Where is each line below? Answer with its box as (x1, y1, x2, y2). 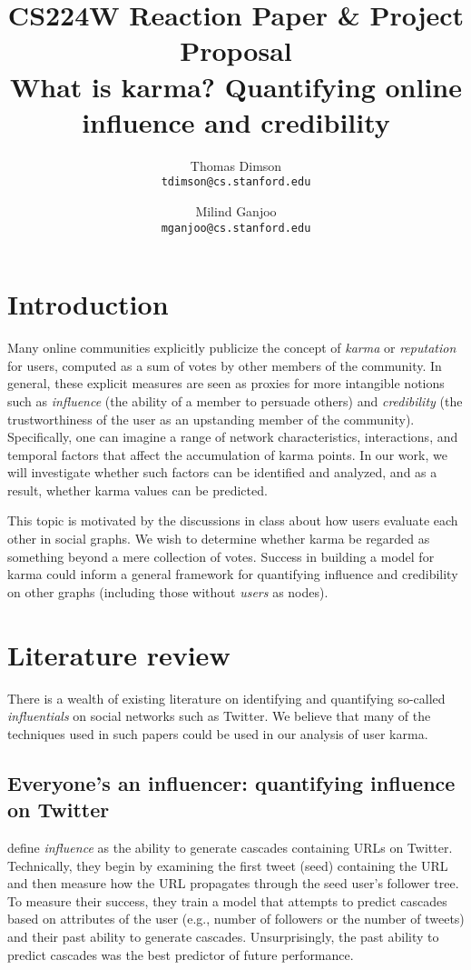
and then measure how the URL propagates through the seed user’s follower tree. (7, 874, 459, 893)
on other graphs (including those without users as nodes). (7, 582, 329, 601)
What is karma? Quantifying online (10, 67, 462, 105)
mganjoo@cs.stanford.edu (161, 221, 311, 235)
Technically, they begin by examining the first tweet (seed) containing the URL (7, 855, 448, 875)
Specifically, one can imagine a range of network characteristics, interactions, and (7, 427, 458, 446)
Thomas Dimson (190, 155, 282, 175)
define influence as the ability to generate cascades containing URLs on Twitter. (7, 837, 453, 856)
